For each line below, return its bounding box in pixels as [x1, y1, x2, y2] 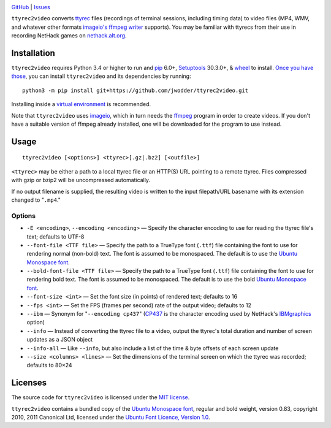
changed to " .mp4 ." [11, 196, 61, 204]
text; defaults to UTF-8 [26, 233, 85, 240]
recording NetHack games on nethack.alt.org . [11, 32, 127, 39]
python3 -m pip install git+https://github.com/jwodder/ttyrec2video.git [22, 86, 249, 94]
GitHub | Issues [11, 4, 50, 10]
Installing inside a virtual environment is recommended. [11, 101, 151, 108]
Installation [11, 48, 55, 58]
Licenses [11, 378, 47, 388]
